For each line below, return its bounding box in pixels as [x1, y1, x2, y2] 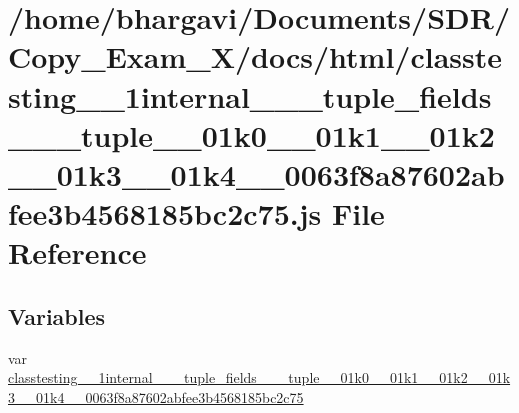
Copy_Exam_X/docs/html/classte [8, 36, 503, 77]
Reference [8, 232, 147, 273]
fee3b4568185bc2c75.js [8, 193, 322, 234]
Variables [8, 300, 106, 331]
